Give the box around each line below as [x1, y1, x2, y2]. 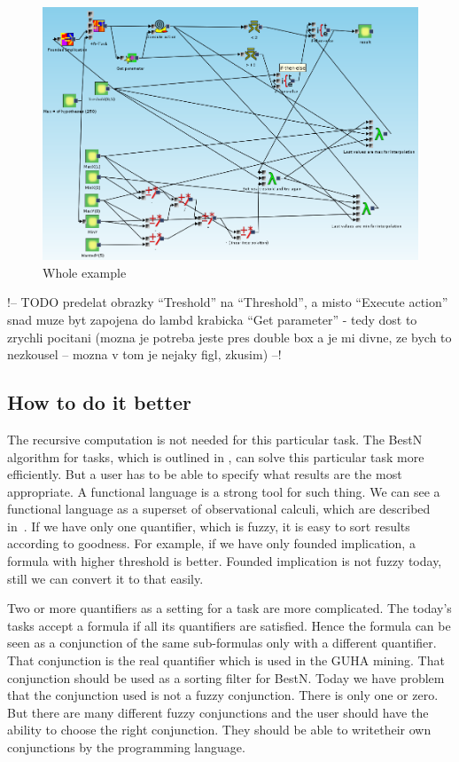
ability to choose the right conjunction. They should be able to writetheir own [7, 720, 432, 739]
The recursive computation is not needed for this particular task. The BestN [7, 429, 423, 448]
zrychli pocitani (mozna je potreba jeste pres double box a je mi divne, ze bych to [7, 327, 452, 346]
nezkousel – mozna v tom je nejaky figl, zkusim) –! [7, 345, 282, 364]
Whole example [43, 263, 127, 281]
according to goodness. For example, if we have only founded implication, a [7, 534, 416, 553]
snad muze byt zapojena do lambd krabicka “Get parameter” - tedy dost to [7, 310, 417, 328]
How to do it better [7, 389, 191, 416]
